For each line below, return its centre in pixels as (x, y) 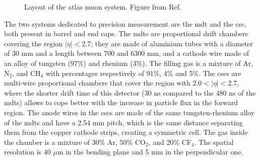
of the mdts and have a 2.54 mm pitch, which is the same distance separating (124, 122)
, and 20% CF (170, 142)
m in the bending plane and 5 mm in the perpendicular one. (150, 152)
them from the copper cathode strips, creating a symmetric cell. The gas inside (126, 132)
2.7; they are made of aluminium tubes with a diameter (168, 43)
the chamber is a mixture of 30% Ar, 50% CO (75, 142)
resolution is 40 (27, 152)
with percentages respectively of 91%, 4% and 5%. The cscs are (143, 73)
